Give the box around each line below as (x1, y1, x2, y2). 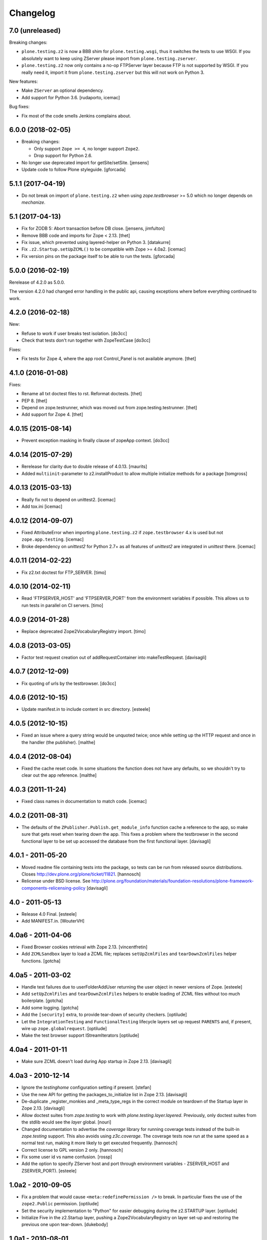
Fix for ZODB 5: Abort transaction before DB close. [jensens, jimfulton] (21, 226, 165, 232)
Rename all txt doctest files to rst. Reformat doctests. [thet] (21, 391, 142, 397)
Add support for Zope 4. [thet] (21, 412, 84, 418)
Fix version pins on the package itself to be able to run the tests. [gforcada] (21, 253, 175, 259)
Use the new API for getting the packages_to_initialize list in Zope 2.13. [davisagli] (21, 1091, 187, 1097)
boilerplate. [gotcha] (21, 997, 63, 1004)
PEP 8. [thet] (21, 397, 47, 404)
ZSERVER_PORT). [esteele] (21, 1168, 77, 1174)
